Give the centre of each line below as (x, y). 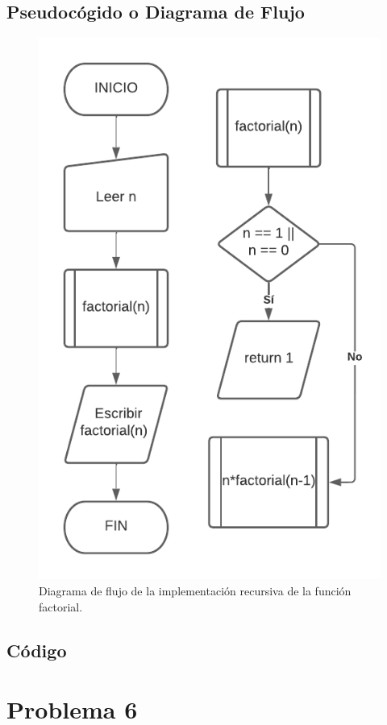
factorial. (61, 606)
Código (37, 650)
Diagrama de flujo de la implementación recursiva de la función (195, 591)
